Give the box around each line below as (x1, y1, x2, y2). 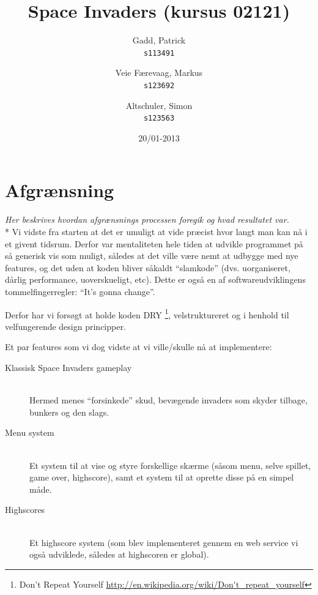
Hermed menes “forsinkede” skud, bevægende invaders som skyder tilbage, (29, 394, 308, 406)
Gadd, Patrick (132, 34, 186, 47)
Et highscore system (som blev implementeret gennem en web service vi (29, 536, 298, 548)
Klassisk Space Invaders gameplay (5, 361, 132, 373)
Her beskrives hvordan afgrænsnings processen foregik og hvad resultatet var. (5, 213, 289, 226)
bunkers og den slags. (29, 405, 109, 418)
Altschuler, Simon (125, 99, 193, 111)
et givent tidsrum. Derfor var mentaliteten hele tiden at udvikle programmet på (5, 237, 303, 250)
